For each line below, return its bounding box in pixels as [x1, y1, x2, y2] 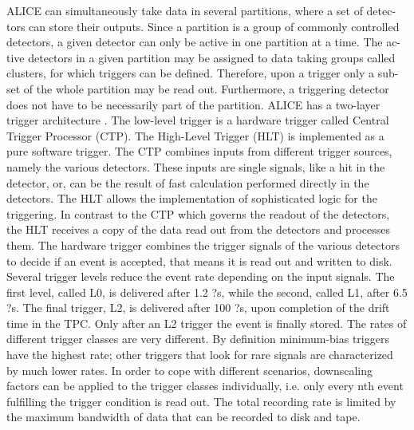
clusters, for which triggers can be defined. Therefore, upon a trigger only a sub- [6, 65, 399, 81]
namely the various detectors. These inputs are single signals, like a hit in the [6, 158, 385, 175]
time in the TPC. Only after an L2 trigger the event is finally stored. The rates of [6, 314, 407, 331]
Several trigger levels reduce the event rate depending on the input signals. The [6, 268, 395, 285]
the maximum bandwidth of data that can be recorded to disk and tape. [6, 408, 361, 425]
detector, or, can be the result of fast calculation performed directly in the [6, 174, 369, 191]
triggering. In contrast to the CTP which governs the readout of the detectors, [6, 205, 390, 222]
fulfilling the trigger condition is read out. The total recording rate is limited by [6, 393, 396, 409]
